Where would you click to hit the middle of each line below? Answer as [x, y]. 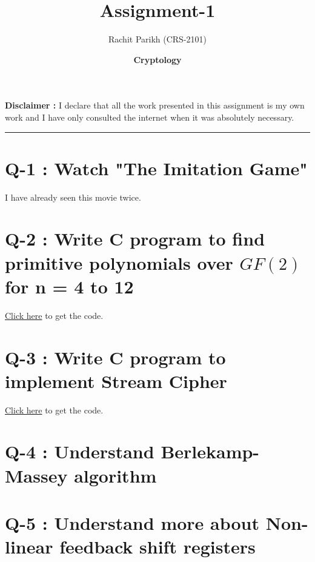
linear [29, 547]
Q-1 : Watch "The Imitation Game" [156, 168]
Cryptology [157, 59]
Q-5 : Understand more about [132, 522]
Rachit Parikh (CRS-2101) [157, 39]
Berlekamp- [210, 451]
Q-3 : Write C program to [115, 357]
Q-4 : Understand [80, 451]
